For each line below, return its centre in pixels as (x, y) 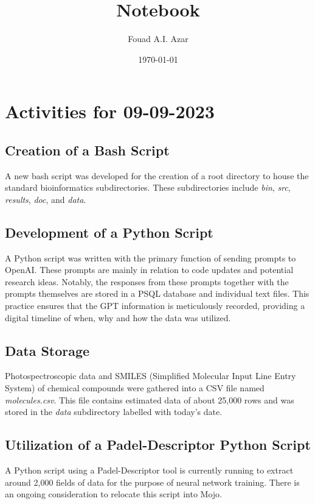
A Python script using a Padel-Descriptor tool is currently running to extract (149, 470)
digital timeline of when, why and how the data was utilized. (118, 317)
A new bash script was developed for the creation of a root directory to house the (157, 175)
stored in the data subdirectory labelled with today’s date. (114, 412)
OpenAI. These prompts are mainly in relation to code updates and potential (149, 270)
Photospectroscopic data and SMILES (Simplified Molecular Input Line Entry (151, 376)
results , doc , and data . (46, 199)
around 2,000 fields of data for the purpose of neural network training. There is (152, 482)
